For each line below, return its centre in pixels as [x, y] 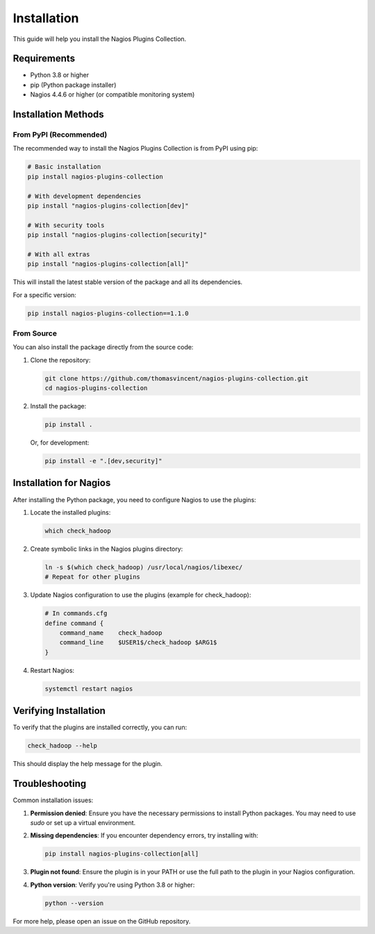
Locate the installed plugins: [70, 512]
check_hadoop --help [62, 746]
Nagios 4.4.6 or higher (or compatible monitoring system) [112, 94]
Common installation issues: [53, 800]
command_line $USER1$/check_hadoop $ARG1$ [138, 643]
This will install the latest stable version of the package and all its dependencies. [128, 282]
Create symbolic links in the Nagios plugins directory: [107, 549]
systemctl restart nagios [89, 689]
